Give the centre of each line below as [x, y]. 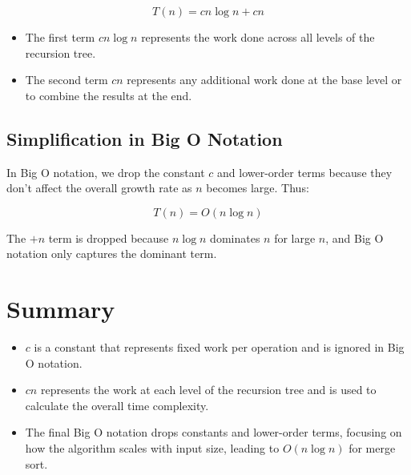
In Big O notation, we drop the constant [106, 172]
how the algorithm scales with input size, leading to [152, 448]
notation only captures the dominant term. [112, 254]
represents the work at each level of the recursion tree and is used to [208, 390]
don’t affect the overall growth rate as [99, 188]
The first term [60, 37]
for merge [372, 448]
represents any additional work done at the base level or [264, 80]
